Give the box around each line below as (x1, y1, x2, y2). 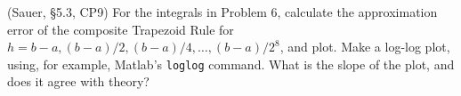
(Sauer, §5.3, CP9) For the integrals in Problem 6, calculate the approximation (7, 3, 438, 20)
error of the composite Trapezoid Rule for (7, 20, 234, 38)
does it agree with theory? (7, 72, 150, 91)
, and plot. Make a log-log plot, (279, 37, 450, 56)
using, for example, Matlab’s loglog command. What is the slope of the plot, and (7, 54, 455, 73)
